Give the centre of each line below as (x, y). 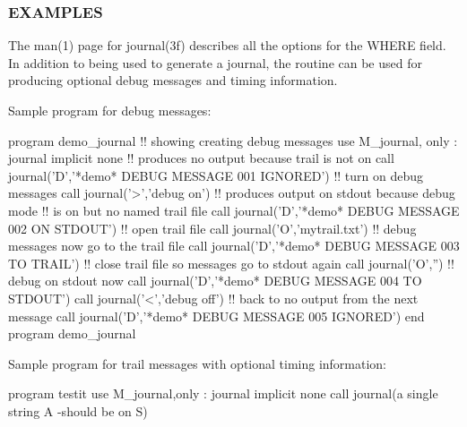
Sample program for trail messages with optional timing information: (198, 363)
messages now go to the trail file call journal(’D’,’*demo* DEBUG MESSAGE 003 (234, 246)
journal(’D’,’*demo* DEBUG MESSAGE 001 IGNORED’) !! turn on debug (216, 175)
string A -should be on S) (78, 410)
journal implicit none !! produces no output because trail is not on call (201, 158)
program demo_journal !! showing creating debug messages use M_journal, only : (233, 140)
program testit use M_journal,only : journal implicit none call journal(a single (223, 393)
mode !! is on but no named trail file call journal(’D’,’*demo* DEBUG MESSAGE (234, 210)
